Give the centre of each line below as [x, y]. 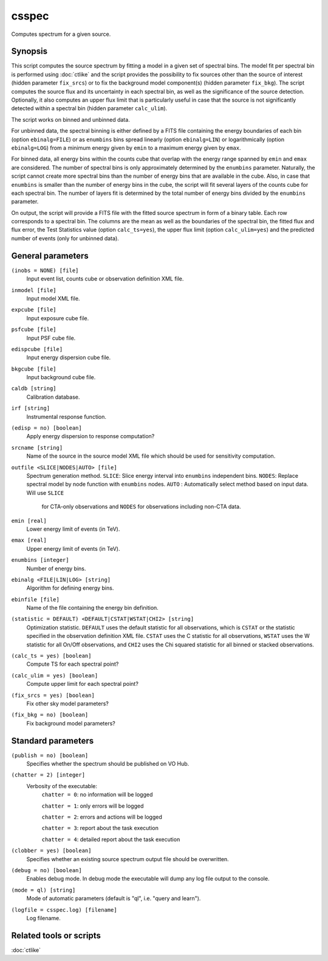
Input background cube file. [61, 377]
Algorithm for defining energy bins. [70, 588]
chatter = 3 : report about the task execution [100, 828]
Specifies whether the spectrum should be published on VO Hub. [108, 764]
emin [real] [29, 521]
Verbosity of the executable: [62, 786]
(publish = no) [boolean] [50, 755]
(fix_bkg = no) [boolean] [50, 715]
